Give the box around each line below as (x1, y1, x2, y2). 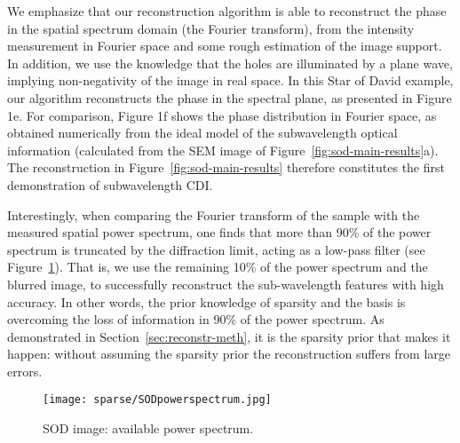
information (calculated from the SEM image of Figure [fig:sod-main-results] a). (7, 140, 439, 159)
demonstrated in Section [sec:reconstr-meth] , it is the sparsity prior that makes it (7, 327, 451, 345)
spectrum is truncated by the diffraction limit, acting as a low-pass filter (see (7, 240, 425, 258)
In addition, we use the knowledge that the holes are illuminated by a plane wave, (7, 53, 453, 72)
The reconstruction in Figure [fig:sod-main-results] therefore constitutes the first (7, 158, 445, 177)
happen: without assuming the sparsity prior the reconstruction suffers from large (7, 344, 451, 363)
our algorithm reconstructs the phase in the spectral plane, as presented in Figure (7, 88, 452, 107)
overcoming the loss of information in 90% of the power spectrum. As (7, 310, 385, 328)
